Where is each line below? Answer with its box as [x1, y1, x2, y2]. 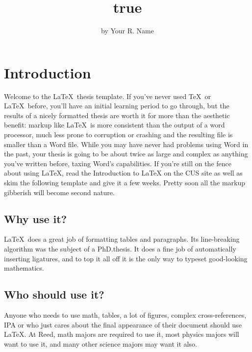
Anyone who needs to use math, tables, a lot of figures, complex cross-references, [4, 309, 247, 320]
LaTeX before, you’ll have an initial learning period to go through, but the [4, 101, 229, 111]
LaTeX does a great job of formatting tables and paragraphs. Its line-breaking [4, 234, 240, 244]
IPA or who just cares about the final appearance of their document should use [4, 319, 242, 329]
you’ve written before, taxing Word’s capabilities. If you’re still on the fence [4, 158, 231, 168]
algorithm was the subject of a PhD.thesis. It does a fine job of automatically [4, 243, 236, 253]
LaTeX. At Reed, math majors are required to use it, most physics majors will [4, 329, 239, 339]
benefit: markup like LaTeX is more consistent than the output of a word [4, 120, 225, 130]
